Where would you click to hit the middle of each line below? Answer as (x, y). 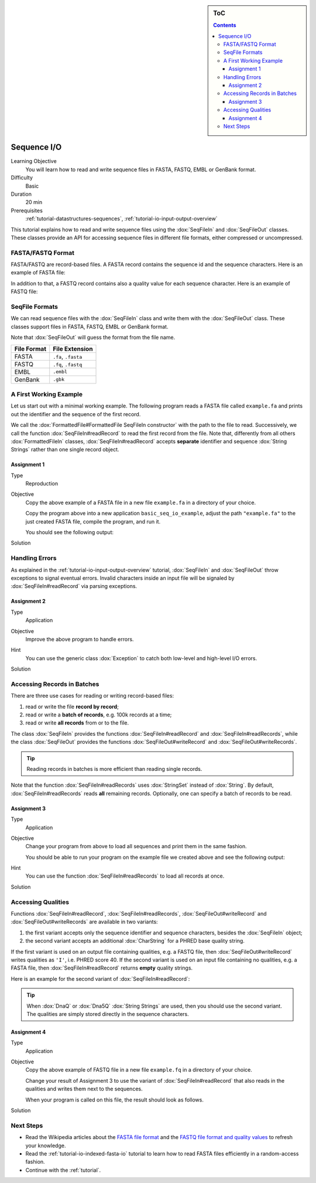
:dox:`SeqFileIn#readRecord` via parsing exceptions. (74, 586)
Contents (225, 25)
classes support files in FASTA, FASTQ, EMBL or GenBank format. (90, 327)
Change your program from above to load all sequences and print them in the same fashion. (136, 847)
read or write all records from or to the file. (77, 723)
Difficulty (22, 178)
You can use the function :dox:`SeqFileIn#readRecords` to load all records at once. (125, 876)
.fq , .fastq (68, 364)
